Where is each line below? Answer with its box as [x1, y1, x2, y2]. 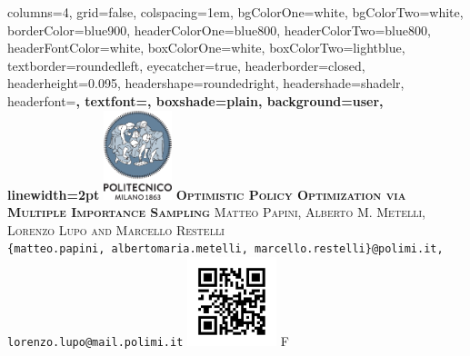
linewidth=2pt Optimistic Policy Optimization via [7, 184, 406, 203]
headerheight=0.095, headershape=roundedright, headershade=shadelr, [7, 74, 405, 93]
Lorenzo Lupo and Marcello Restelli [7, 220, 225, 239]
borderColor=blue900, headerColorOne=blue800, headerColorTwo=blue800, [7, 20, 431, 39]
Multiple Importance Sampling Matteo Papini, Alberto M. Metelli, [7, 203, 425, 222]
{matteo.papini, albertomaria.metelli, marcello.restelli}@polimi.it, [7, 242, 444, 256]
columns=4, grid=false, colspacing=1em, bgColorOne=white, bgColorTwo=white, [7, 3, 464, 21]
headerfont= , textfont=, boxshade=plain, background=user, [7, 91, 384, 110]
